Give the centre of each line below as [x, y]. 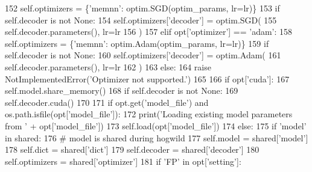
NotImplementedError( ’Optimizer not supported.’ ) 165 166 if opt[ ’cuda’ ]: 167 [147, 78]
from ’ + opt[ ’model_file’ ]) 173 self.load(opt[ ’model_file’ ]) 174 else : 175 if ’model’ [156, 125]
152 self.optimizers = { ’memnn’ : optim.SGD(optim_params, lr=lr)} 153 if [142, 8]
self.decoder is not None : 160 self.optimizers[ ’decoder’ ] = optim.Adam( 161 [143, 55]
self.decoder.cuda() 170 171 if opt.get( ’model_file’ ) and [107, 102]
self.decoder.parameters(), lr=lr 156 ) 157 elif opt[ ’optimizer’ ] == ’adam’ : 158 [149, 32]
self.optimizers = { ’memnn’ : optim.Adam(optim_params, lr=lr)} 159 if [137, 43]
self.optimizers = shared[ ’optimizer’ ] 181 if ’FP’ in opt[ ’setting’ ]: [123, 161]
